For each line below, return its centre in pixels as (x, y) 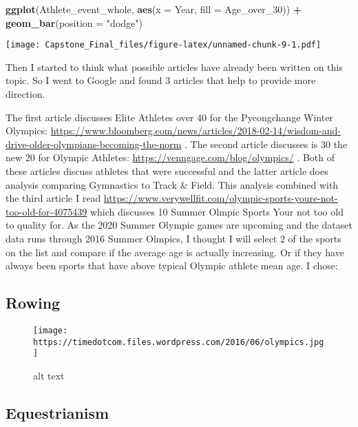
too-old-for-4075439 (46, 211)
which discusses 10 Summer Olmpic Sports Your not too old (217, 211)
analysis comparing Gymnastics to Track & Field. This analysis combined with (172, 184)
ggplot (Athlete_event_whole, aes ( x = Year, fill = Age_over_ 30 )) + (154, 9)
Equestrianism (57, 412)
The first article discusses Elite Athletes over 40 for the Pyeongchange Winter (169, 117)
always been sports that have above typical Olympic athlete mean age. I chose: (172, 265)
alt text (49, 375)
